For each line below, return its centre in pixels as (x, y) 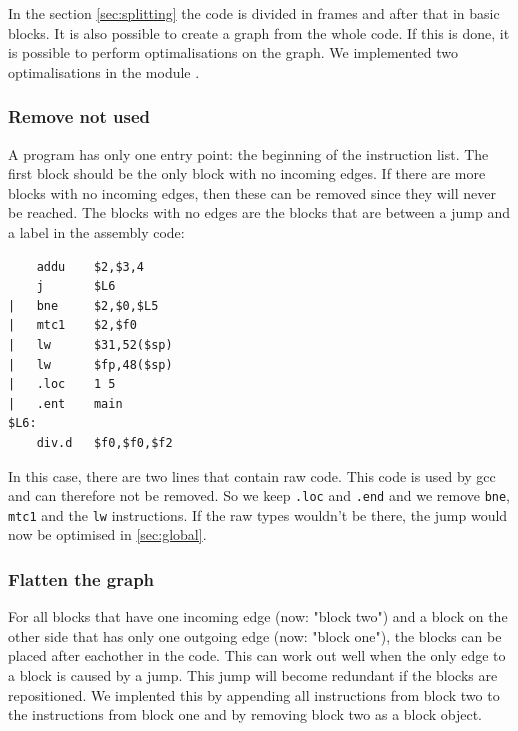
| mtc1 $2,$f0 (72, 325)
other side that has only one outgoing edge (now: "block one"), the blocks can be (255, 635)
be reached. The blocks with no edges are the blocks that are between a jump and (259, 212)
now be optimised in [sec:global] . (107, 534)
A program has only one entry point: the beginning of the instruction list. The (248, 153)
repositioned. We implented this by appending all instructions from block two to (254, 694)
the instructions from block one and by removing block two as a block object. (245, 714)
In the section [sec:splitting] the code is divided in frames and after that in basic (254, 13)
